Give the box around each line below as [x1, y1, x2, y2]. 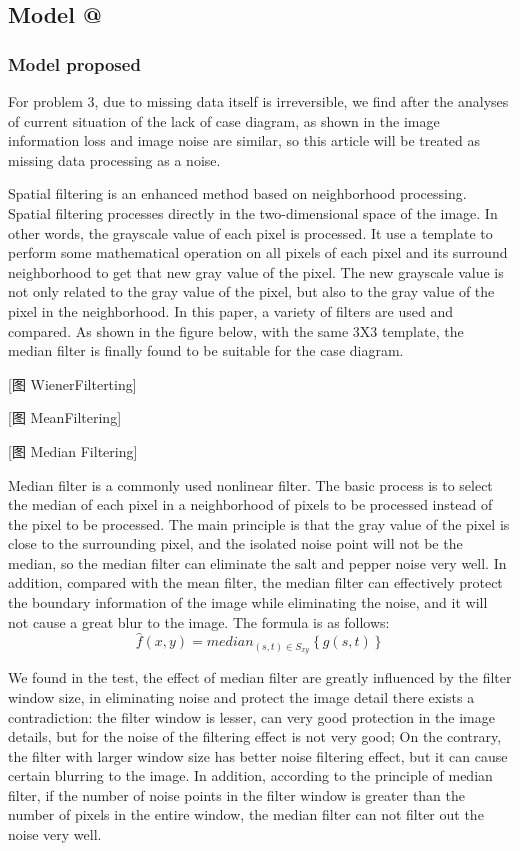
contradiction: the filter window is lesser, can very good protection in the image [8, 706, 495, 727]
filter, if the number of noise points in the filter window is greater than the [8, 784, 466, 805]
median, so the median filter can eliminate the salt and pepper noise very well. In [8, 552, 507, 573]
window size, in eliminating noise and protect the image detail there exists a [8, 686, 475, 707]
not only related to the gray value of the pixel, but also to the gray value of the [8, 281, 495, 302]
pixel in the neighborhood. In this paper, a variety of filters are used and [8, 300, 453, 321]
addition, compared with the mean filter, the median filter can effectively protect [8, 572, 503, 593]
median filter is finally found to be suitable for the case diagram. [8, 340, 404, 361]
